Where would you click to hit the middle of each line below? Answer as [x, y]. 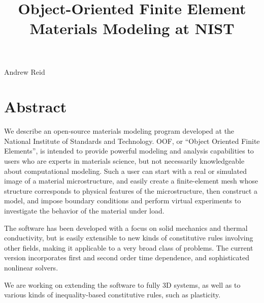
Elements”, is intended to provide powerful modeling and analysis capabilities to [129, 151]
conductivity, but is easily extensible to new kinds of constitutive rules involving [129, 238]
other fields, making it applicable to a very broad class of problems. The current [129, 247]
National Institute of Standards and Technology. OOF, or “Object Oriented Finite [132, 141]
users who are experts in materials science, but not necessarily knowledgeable [124, 161]
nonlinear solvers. [31, 267]
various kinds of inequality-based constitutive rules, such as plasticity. [112, 295]
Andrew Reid [25, 71]
